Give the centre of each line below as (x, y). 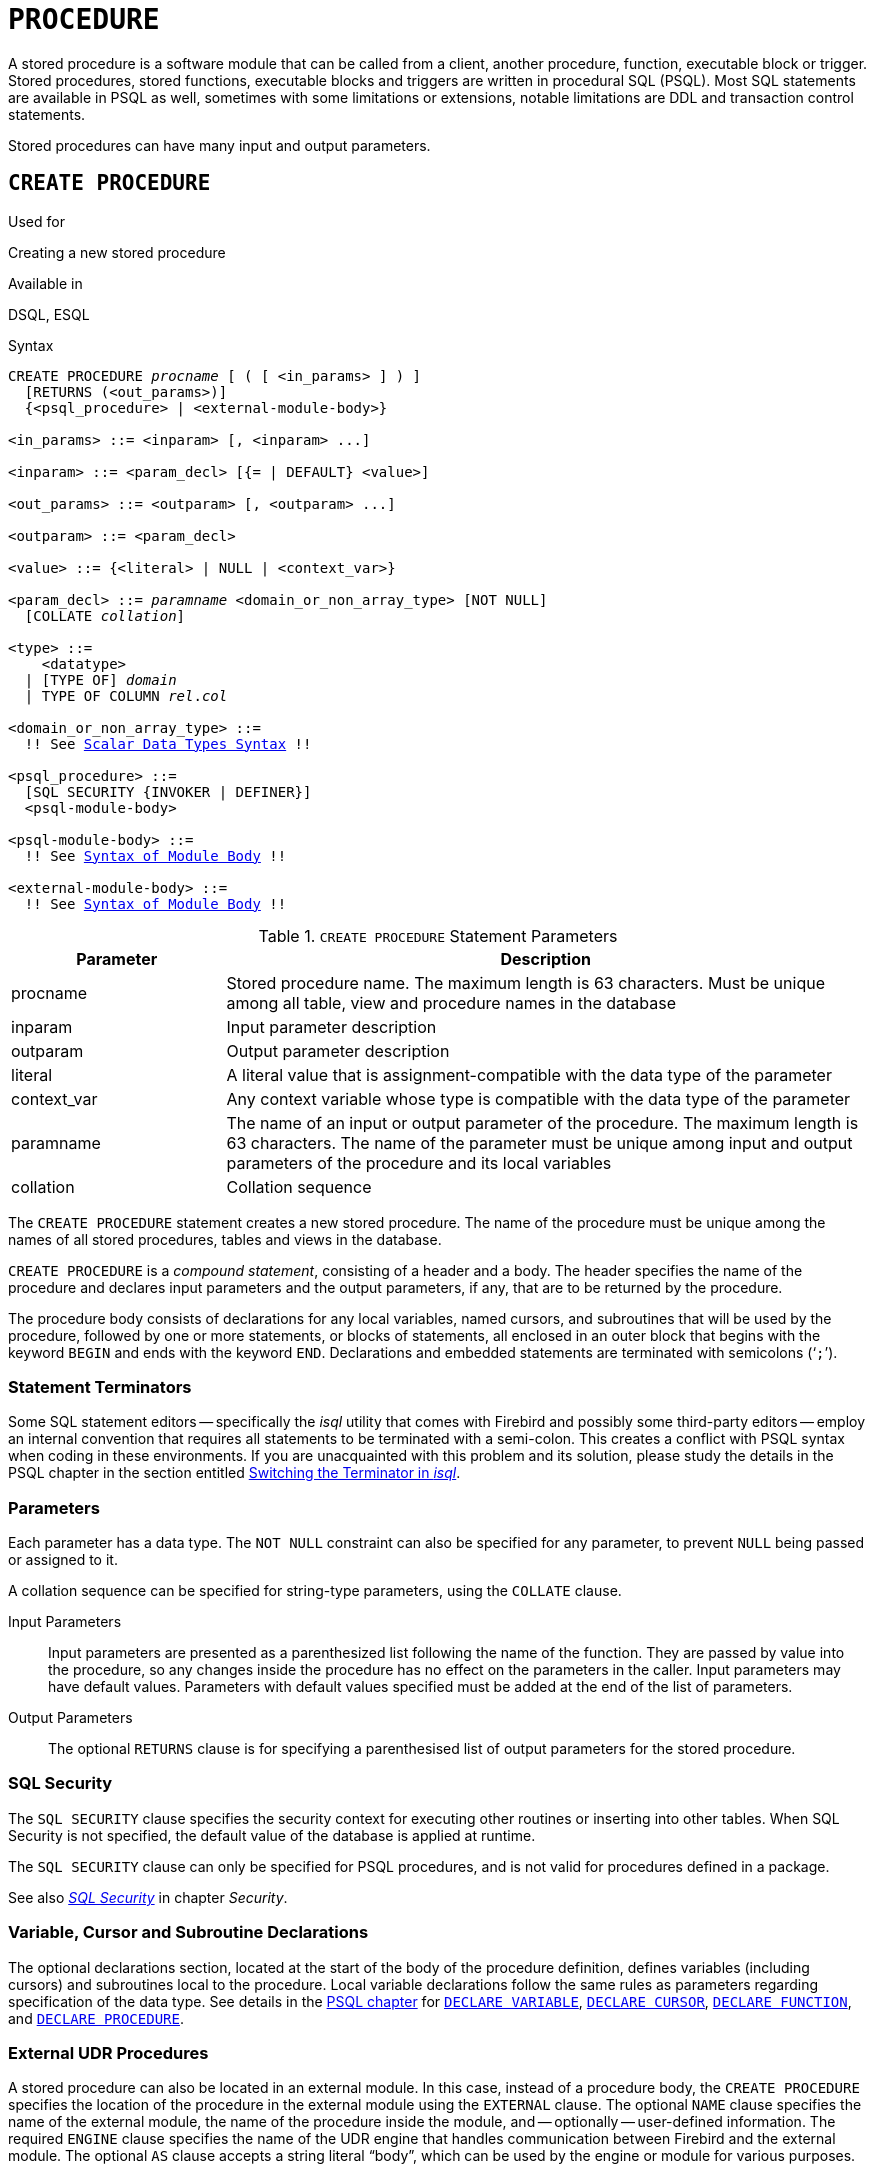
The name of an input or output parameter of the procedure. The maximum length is (542, 1122)
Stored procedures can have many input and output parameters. (219, 145)
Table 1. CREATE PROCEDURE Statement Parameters (438, 935)
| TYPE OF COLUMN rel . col (126, 695)
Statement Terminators (100, 1386)
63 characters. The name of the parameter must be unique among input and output (539, 1142)
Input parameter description (331, 1026)
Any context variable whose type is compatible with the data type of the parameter (538, 1098)
